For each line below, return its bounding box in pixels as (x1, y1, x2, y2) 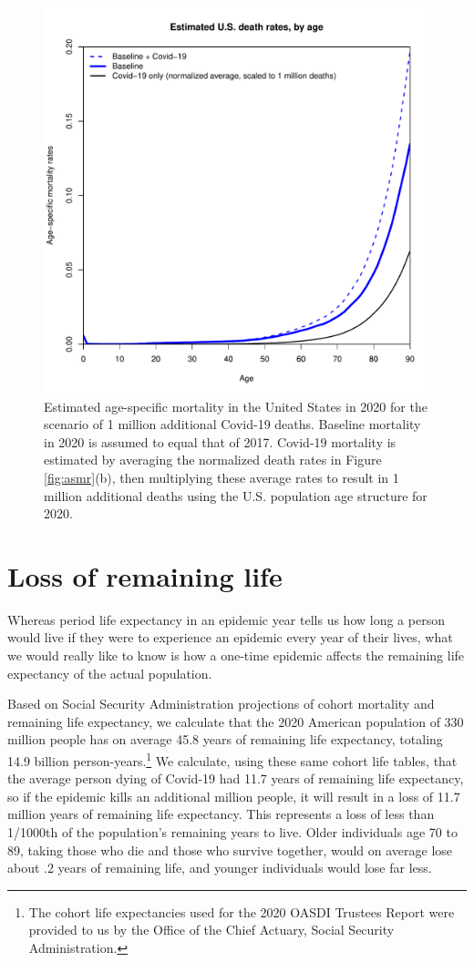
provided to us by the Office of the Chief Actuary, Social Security (28, 920, 395, 939)
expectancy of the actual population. (7, 663, 212, 682)
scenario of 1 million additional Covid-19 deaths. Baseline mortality (44, 414, 421, 434)
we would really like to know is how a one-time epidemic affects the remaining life (7, 646, 465, 665)
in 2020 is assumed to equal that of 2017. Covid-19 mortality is (44, 432, 397, 451)
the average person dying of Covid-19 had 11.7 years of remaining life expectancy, (7, 769, 464, 788)
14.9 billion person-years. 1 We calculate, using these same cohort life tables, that (7, 749, 458, 770)
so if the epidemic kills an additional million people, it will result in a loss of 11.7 (7, 786, 460, 805)
